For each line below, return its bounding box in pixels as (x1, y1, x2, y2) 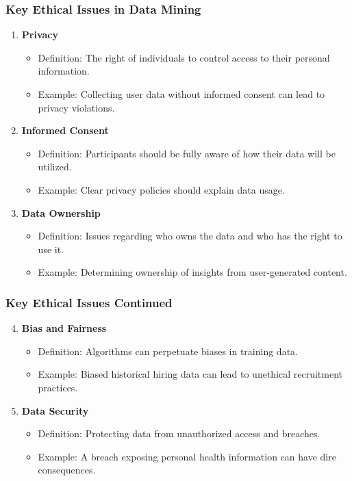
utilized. (38, 159, 72, 174)
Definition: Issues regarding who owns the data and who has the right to (38, 229, 342, 243)
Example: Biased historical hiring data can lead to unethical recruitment (38, 367, 343, 381)
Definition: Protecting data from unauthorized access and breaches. (38, 426, 320, 441)
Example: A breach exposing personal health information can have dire (38, 449, 336, 463)
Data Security (21, 403, 89, 417)
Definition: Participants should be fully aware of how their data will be (38, 146, 336, 160)
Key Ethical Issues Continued (5, 294, 173, 311)
